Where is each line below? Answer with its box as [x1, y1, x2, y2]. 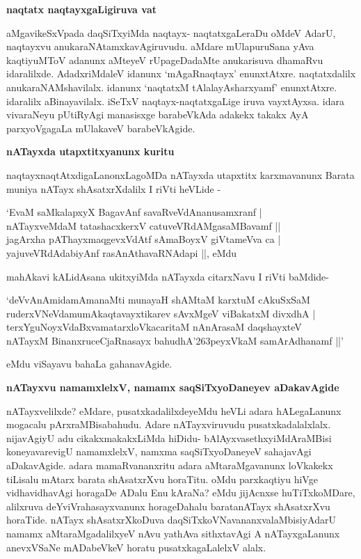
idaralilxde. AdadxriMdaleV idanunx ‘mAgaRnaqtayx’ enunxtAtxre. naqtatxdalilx [6, 66, 356, 81]
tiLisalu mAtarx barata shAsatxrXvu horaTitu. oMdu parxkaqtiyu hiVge [6, 471, 318, 486]
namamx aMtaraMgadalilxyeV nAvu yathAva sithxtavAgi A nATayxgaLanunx [6, 526, 340, 540]
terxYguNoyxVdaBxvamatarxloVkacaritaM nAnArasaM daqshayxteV [6, 320, 302, 334]
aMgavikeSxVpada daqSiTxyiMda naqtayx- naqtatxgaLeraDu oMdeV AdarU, [6, 25, 336, 40]
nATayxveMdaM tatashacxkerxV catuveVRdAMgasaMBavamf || [6, 218, 281, 233]
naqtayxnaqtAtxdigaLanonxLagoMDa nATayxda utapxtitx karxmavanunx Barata [6, 167, 355, 182]
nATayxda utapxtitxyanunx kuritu [6, 144, 175, 159]
